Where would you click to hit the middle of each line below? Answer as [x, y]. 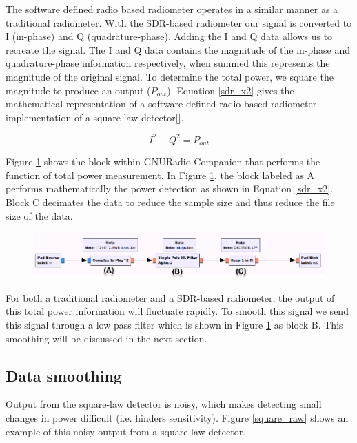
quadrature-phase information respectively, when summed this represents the [168, 63]
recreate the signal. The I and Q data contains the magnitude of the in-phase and [178, 49]
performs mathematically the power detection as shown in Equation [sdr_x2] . [170, 188]
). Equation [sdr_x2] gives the [231, 90]
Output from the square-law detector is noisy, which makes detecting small [164, 404]
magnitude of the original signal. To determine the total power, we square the [170, 76]
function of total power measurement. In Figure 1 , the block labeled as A [160, 175]
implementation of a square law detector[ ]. [95, 117]
